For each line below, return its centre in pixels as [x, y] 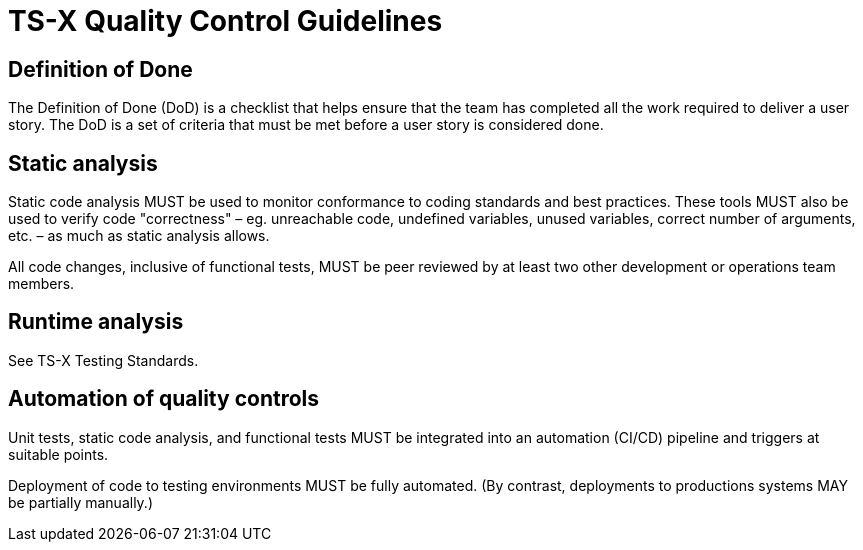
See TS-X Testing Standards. [103, 360]
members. [41, 284]
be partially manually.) [80, 502]
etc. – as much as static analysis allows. [139, 236]
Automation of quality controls [164, 399]
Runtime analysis [96, 322]
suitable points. [58, 454]
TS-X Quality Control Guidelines [225, 21]
